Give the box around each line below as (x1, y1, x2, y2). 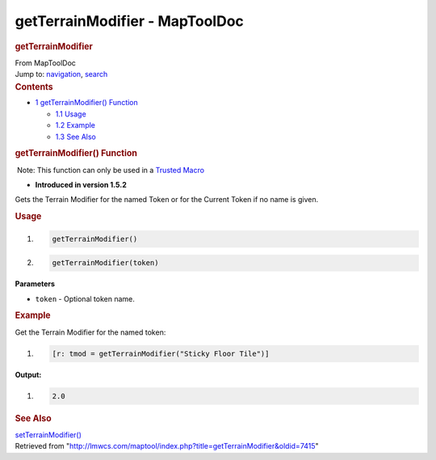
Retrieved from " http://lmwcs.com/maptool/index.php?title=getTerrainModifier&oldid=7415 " (15, 441, 319, 451)
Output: (15, 369, 42, 379)
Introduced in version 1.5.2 (35, 180, 127, 190)
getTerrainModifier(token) (52, 259, 159, 268)
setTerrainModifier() (15, 429, 82, 440)
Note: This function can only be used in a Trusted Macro (16, 165, 205, 175)
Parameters (15, 279, 56, 289)
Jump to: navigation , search (15, 70, 108, 79)
